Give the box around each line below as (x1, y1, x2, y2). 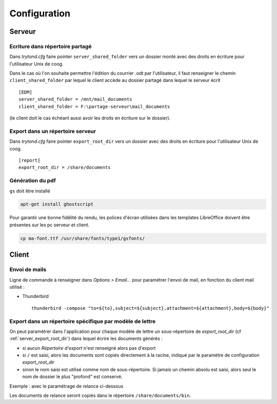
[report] (18, 157, 41, 163)
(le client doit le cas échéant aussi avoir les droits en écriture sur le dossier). (9, 115, 171, 121)
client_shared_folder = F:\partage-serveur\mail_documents (18, 103, 170, 110)
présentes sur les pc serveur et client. (9, 222, 90, 228)
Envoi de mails (9, 266, 47, 273)
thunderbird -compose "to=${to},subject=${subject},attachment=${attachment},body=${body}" (31, 305, 269, 311)
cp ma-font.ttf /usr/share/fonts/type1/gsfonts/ (20, 236, 145, 241)
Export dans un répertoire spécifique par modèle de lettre (9, 317, 156, 325)
